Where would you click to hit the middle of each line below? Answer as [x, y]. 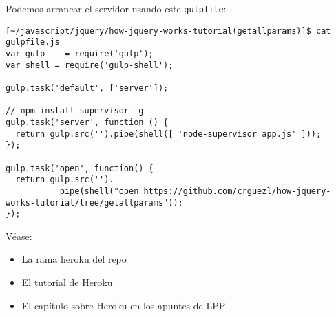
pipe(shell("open [99, 191]
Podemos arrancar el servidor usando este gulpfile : [116, 8]
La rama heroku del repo [74, 259]
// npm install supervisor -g [75, 111]
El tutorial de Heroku [67, 282]
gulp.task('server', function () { [87, 122]
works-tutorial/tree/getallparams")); [94, 203]
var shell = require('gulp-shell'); [90, 65]
